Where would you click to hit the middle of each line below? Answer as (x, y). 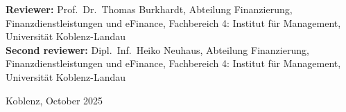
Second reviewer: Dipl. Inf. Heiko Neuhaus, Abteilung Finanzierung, (157, 49)
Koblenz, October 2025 (54, 100)
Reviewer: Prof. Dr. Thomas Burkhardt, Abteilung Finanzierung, (149, 9)
